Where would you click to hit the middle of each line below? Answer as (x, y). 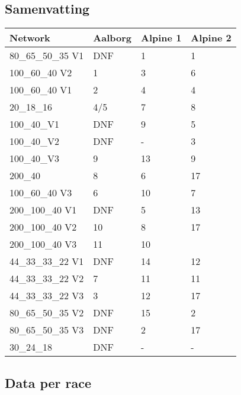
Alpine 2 (211, 38)
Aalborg (113, 38)
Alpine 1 (161, 38)
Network (30, 38)
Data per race (48, 382)
